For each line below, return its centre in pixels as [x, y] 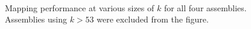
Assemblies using [36, 19]
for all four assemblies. [205, 7]
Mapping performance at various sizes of [80, 7]
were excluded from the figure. [153, 19]
